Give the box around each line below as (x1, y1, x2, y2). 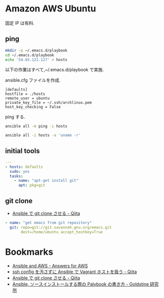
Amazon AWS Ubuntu (5, 3, 96, 14)
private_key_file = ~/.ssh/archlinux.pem (5, 100, 92, 105)
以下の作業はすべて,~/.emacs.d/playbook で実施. (5, 67, 104, 73)
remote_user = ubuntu (5, 96, 50, 101)
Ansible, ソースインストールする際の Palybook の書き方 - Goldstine (12, 281, 149, 287)
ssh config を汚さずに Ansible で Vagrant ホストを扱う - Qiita (12, 269, 137, 275)
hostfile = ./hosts (5, 91, 46, 97)
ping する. (5, 114, 26, 120)
